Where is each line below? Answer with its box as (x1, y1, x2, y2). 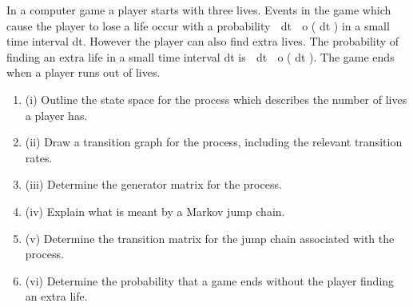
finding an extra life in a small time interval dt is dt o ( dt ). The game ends (6, 48, 395, 65)
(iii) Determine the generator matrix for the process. (25, 176, 282, 193)
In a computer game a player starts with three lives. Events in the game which (6, 2, 391, 18)
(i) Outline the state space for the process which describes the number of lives (25, 90, 407, 107)
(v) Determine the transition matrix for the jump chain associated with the (25, 229, 395, 246)
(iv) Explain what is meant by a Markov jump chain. (25, 202, 285, 219)
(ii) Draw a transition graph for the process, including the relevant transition (25, 134, 403, 150)
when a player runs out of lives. (6, 64, 161, 81)
